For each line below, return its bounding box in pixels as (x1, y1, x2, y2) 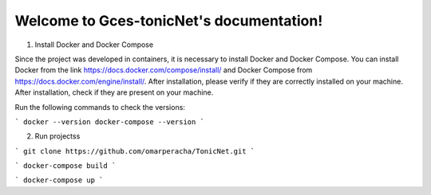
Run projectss (34, 131, 81, 141)
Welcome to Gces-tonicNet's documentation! (14, 12, 323, 29)
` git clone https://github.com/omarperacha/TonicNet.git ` (14, 146, 255, 155)
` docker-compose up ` (14, 176, 104, 185)
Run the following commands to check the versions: (14, 102, 185, 111)
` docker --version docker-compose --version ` (14, 117, 205, 127)
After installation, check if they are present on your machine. (14, 88, 214, 97)
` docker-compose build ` (14, 162, 117, 170)
